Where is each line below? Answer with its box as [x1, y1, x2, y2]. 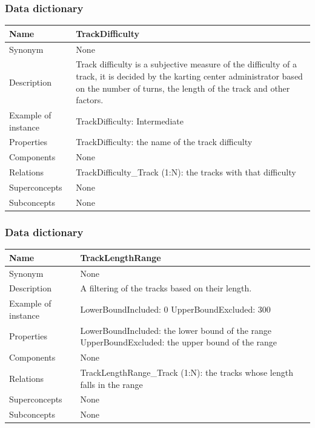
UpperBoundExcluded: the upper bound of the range [80, 336, 277, 348]
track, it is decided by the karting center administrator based [76, 70, 303, 82]
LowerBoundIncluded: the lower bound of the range [80, 324, 272, 336]
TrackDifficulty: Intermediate [76, 114, 184, 127]
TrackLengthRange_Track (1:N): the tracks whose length [80, 365, 293, 378]
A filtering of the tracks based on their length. [80, 282, 252, 294]
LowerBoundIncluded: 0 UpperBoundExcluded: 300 [80, 302, 271, 315]
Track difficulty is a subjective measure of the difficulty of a [76, 58, 297, 70]
